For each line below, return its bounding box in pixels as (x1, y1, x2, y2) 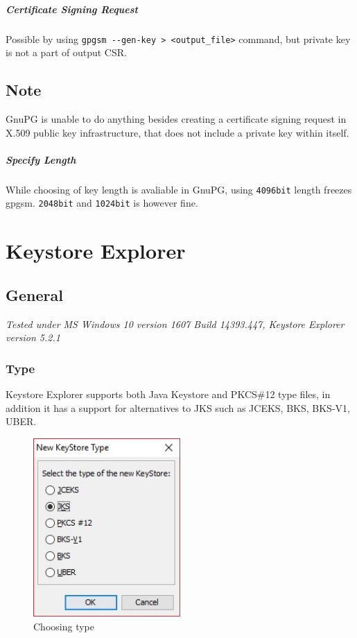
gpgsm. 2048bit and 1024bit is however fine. (6, 196, 198, 210)
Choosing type (33, 619, 94, 633)
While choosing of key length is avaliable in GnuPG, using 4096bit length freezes (6, 182, 352, 196)
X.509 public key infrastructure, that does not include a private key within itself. (6, 125, 349, 139)
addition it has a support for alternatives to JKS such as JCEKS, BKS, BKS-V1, (6, 400, 350, 415)
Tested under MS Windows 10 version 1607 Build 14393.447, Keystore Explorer (6, 316, 345, 331)
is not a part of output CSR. (6, 45, 127, 60)
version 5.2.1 (6, 330, 60, 345)
